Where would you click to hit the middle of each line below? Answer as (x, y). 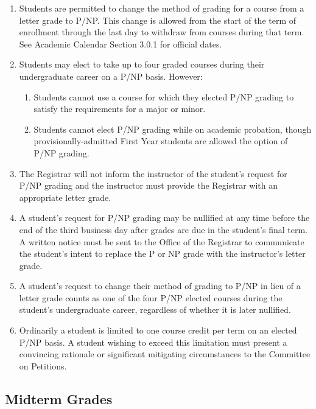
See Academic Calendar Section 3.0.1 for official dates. (121, 44)
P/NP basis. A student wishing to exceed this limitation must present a (153, 342)
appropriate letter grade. (65, 197)
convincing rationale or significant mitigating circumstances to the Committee (165, 354)
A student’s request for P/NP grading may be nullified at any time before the (164, 218)
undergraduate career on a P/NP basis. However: (111, 76)
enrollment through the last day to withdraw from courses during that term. (162, 32)
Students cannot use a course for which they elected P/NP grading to (164, 96)
